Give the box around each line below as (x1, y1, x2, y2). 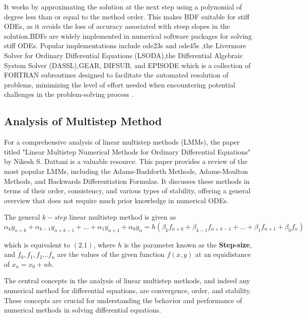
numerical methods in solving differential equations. (4, 305, 161, 315)
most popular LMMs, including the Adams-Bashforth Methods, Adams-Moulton (4, 165, 248, 176)
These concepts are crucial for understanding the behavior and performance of (4, 295, 242, 305)
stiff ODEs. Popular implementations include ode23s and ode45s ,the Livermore (4, 40, 246, 51)
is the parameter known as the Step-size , (124, 239, 252, 249)
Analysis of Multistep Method (4, 113, 162, 129)
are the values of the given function (57, 249, 165, 259)
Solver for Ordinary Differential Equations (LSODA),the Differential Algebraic (4, 50, 243, 60)
